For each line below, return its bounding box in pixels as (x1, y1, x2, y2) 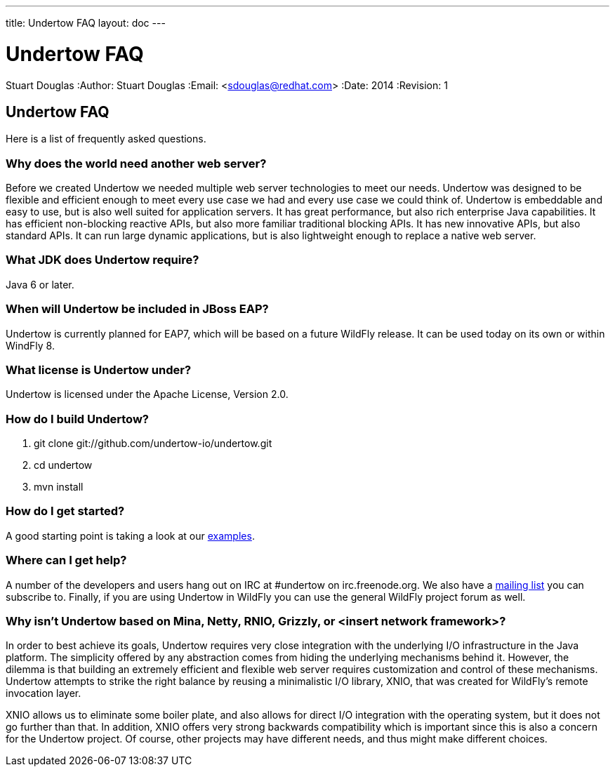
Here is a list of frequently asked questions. (6, 133, 206, 145)
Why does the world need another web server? (6, 156, 267, 171)
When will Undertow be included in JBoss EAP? (6, 302, 269, 317)
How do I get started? (6, 504, 125, 519)
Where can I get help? (6, 553, 127, 568)
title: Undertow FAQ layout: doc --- (6, 17, 166, 29)
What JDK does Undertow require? (6, 253, 199, 267)
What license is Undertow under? (6, 362, 192, 377)
